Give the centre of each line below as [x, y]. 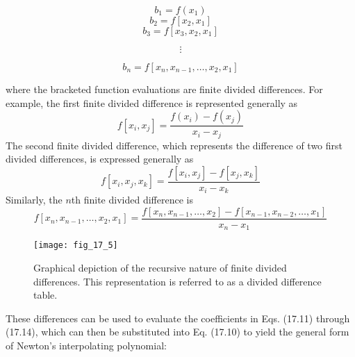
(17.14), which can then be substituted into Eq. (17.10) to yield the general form [177, 332]
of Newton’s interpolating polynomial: [86, 346]
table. [46, 295]
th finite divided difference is [132, 200]
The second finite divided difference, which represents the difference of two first [174, 145]
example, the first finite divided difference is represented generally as [152, 102]
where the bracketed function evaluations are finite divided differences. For [164, 89]
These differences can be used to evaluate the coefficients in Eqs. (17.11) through [178, 318]
